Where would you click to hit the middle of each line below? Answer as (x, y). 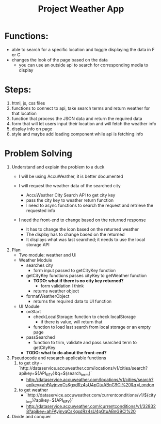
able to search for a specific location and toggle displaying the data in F (83, 49)
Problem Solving (39, 154)
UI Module (29, 306)
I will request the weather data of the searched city (70, 185)
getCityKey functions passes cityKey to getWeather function (86, 275)
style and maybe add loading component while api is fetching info (77, 134)
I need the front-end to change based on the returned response (82, 220)
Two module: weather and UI (48, 255)
